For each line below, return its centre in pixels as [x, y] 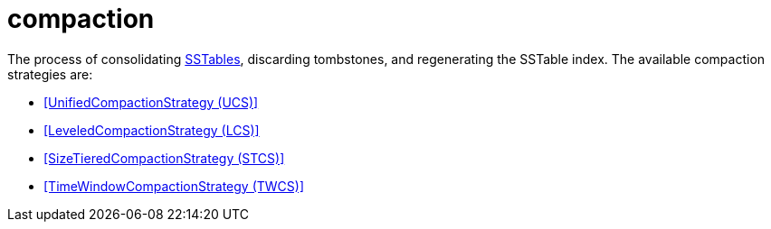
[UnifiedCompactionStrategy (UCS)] [151, 102]
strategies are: [50, 74]
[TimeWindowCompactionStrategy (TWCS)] [174, 186]
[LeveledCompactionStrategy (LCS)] [152, 130]
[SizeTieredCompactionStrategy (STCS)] [164, 158]
